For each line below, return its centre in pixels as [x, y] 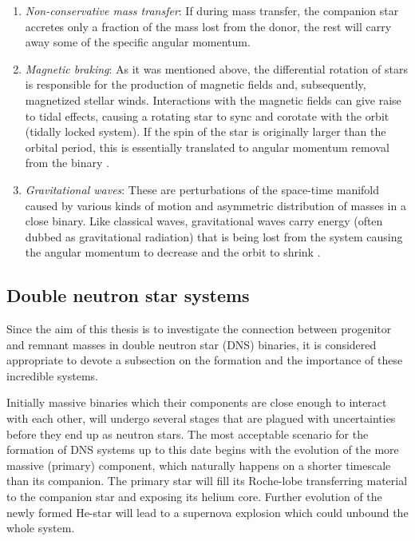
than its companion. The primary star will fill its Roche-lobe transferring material [207, 481]
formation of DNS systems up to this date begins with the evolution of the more [203, 450]
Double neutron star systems [128, 295]
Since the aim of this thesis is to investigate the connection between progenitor [199, 329]
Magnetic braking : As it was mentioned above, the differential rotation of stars [217, 68]
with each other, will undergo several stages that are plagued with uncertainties [201, 418]
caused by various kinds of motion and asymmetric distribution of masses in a [215, 205]
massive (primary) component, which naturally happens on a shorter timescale [199, 465]
